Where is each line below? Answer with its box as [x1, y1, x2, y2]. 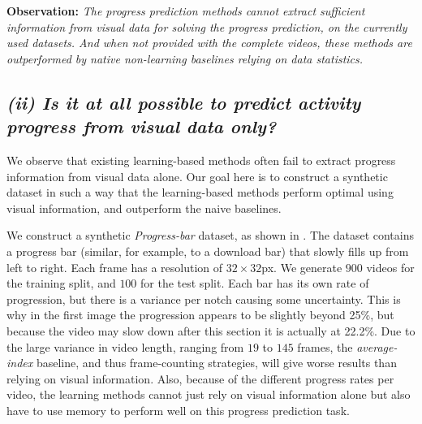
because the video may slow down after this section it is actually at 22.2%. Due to [6, 322, 416, 339]
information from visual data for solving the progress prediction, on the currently [6, 18, 407, 35]
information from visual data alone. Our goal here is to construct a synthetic [6, 167, 388, 184]
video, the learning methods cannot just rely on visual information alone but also [6, 386, 411, 403]
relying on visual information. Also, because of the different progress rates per [6, 370, 394, 387]
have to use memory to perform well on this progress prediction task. [6, 401, 350, 418]
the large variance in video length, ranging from [6, 338, 244, 355]
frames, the [297, 338, 353, 355]
